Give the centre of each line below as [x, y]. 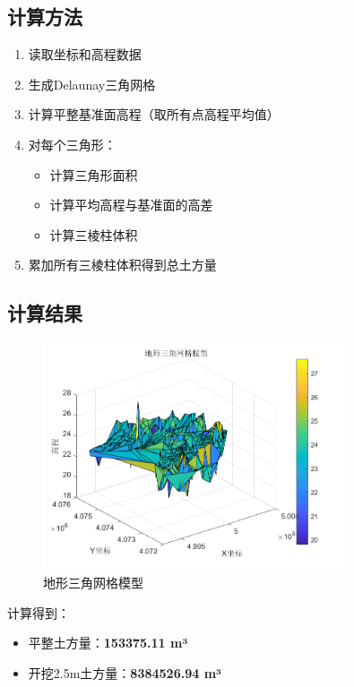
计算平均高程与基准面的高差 [131, 205]
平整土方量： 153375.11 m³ [108, 643]
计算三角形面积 [94, 174]
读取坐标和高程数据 [85, 54]
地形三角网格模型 [93, 583]
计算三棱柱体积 [94, 234]
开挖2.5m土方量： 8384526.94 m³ [125, 672]
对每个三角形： [72, 144]
